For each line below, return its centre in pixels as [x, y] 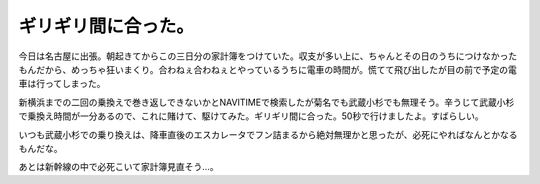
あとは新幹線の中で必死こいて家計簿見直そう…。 [118, 167]
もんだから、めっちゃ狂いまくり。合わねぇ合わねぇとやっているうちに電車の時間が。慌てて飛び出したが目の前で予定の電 [267, 69]
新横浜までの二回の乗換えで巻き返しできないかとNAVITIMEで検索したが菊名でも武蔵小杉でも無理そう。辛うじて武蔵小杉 [266, 102]
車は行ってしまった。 [62, 84]
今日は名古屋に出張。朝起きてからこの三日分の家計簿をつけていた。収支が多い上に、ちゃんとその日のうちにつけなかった [268, 56]
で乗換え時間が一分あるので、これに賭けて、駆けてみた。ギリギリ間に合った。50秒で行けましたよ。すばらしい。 [251, 116]
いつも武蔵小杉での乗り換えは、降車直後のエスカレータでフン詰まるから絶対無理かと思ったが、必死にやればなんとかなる [268, 134]
